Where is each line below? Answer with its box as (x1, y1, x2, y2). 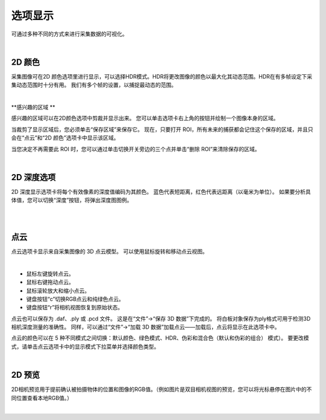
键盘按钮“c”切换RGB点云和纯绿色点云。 (26, 295, 124, 302)
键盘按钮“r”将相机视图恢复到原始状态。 (26, 304, 123, 311)
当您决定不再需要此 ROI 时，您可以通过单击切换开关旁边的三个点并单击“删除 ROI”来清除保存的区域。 (11, 145, 261, 152)
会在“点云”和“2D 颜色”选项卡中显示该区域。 (11, 134, 120, 141)
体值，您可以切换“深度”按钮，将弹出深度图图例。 (11, 196, 133, 204)
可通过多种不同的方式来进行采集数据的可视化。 (11, 30, 128, 37)
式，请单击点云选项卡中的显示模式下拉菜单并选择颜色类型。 (11, 343, 159, 350)
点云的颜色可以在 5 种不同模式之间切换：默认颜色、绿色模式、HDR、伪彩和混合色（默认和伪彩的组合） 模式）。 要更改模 (11, 334, 309, 341)
